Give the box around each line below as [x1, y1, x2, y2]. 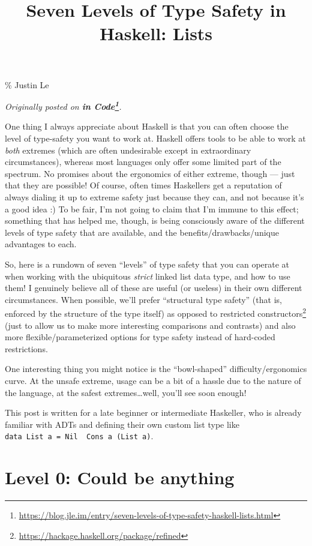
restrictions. [5, 342, 48, 355]
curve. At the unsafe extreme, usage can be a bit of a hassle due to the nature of [5, 374, 301, 386]
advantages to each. [5, 238, 77, 250]
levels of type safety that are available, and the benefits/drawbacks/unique [5, 226, 279, 238]
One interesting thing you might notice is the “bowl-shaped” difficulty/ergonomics [5, 362, 307, 375]
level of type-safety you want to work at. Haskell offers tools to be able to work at [5, 132, 306, 144]
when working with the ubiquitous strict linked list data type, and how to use [5, 269, 290, 282]
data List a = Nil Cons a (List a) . [5, 430, 154, 442]
